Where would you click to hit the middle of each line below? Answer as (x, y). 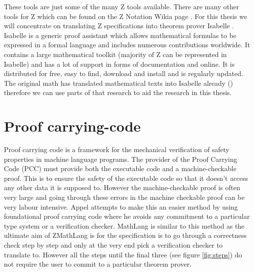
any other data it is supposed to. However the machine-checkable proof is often (122, 187)
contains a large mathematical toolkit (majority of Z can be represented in (116, 54)
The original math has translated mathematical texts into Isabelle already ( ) (119, 83)
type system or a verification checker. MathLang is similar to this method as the (124, 225)
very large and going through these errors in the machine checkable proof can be (124, 197)
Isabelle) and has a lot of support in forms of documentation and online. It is (119, 64)
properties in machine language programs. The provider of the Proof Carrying (121, 159)
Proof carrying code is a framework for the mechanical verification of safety (117, 149)
